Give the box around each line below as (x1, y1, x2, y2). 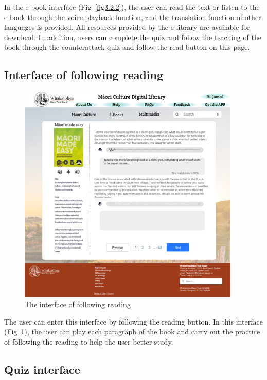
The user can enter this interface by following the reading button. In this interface (4, 316, 263, 327)
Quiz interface (4, 362, 80, 377)
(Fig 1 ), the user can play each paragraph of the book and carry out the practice (4, 326, 260, 337)
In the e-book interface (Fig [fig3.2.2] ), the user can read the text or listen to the (4, 2, 260, 12)
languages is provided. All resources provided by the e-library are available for (4, 22, 250, 32)
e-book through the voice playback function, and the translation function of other (4, 11, 261, 22)
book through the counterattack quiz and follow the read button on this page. (4, 42, 250, 52)
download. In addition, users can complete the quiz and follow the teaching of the (4, 31, 261, 42)
